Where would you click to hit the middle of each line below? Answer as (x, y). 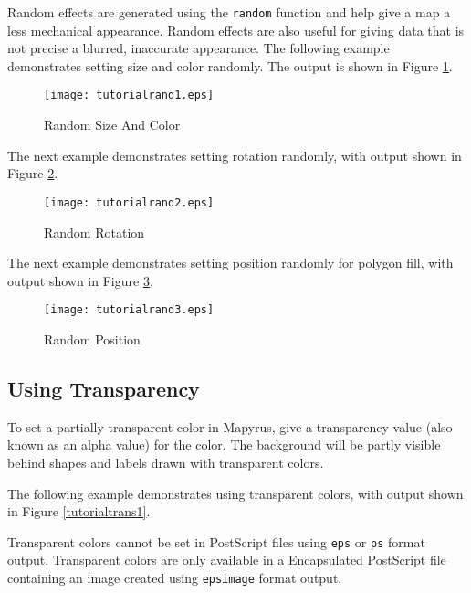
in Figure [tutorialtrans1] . (79, 511)
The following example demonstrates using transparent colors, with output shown (235, 493)
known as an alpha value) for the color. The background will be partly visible (224, 445)
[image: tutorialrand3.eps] (129, 310)
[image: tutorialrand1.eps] (129, 95)
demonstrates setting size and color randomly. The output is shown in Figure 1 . (230, 65)
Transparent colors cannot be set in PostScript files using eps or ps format (216, 541)
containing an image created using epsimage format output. (175, 577)
